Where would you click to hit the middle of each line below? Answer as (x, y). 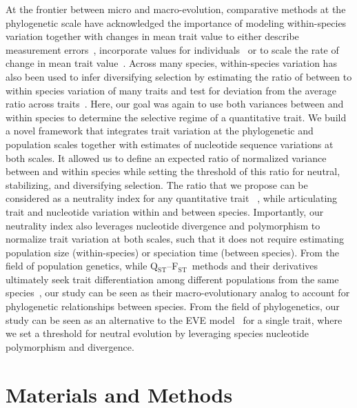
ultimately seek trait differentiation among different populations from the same (172, 279)
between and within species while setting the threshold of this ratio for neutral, (173, 171)
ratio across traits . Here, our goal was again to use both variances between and (175, 104)
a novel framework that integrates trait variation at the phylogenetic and (160, 131)
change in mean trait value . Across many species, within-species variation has (171, 63)
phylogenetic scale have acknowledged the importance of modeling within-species (176, 22)
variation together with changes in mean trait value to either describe (152, 36)
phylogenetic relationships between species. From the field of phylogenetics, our (173, 306)
